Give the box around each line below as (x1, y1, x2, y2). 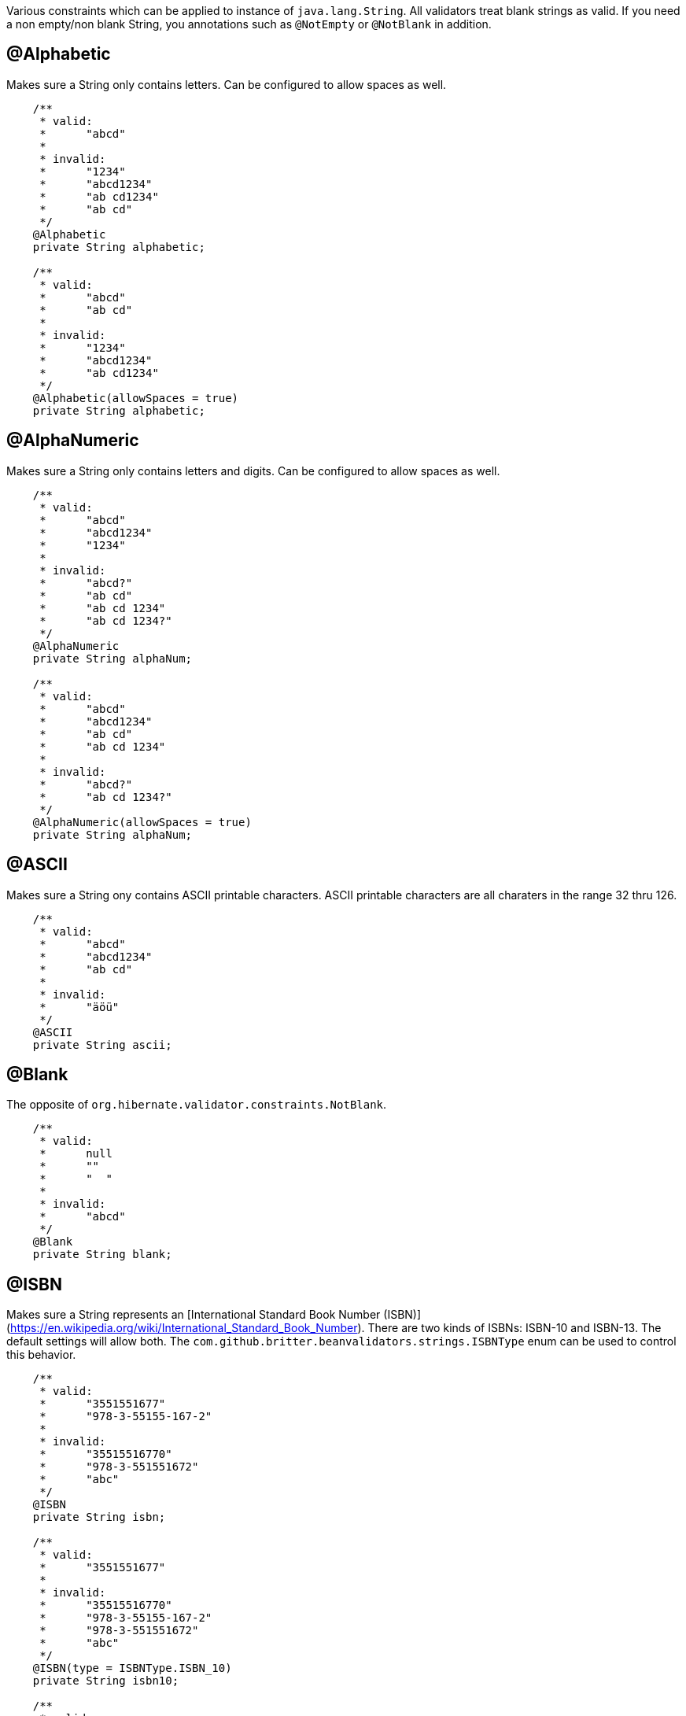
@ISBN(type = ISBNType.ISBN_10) (32, 1662, 232, 1675)
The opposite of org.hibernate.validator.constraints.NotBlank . (6, 1098, 387, 1112)
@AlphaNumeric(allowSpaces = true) (32, 815, 252, 828)
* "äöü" (39, 1000, 120, 1013)
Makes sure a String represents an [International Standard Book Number (6, 1308, 381, 1322)
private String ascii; (32, 1038, 172, 1051)
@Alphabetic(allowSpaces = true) (32, 391, 239, 404)
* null (39, 1147, 112, 1161)
